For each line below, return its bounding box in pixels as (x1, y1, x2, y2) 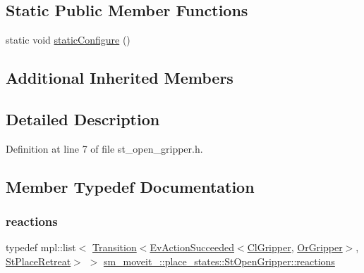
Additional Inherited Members (6, 67, 233, 89)
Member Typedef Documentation (6, 175, 255, 197)
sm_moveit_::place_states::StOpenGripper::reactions (103, 253, 335, 268)
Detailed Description (6, 108, 160, 129)
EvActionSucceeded (150, 240, 234, 255)
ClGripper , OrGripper (247, 240, 343, 255)
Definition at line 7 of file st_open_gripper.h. (6, 141, 203, 155)
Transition (92, 240, 137, 255)
